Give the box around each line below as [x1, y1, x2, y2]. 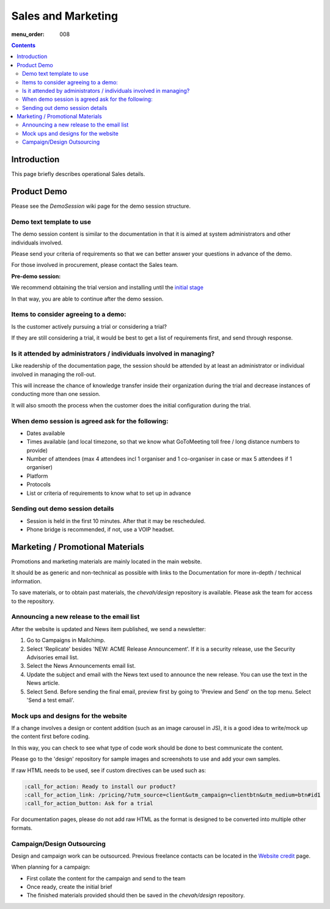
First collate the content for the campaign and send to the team [26, 874, 186, 882]
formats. [11, 824, 33, 831]
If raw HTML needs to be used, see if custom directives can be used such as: [11, 767, 207, 774]
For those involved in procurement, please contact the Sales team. [11, 261, 178, 269]
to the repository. [11, 597, 55, 605]
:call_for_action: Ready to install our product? [24, 783, 176, 790]
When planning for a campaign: [11, 863, 91, 871]
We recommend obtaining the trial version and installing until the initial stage [11, 284, 204, 291]
